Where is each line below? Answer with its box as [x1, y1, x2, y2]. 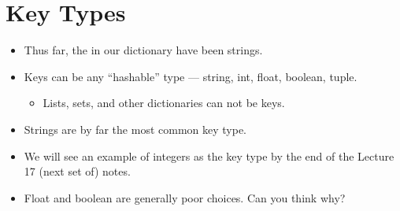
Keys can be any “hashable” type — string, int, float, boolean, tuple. [24, 68, 357, 84]
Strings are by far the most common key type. [24, 120, 246, 137]
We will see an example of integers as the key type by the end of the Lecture [24, 147, 394, 164]
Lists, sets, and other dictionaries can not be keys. [43, 94, 285, 111]
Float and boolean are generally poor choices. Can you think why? [24, 189, 346, 205]
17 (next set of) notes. [24, 163, 131, 180]
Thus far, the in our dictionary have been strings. [24, 42, 263, 58]
